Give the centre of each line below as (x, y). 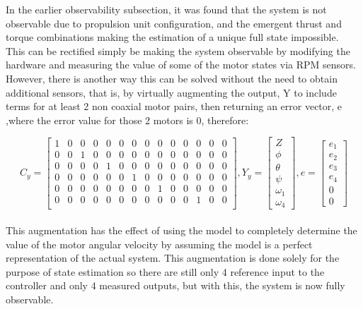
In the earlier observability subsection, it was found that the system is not (166, 9)
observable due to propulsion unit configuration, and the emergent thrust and (174, 23)
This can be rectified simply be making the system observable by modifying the (178, 50)
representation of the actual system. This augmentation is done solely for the (173, 258)
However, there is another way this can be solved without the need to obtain (172, 78)
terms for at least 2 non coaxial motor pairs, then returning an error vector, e (174, 106)
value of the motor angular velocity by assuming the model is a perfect (159, 244)
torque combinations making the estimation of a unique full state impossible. (172, 37)
